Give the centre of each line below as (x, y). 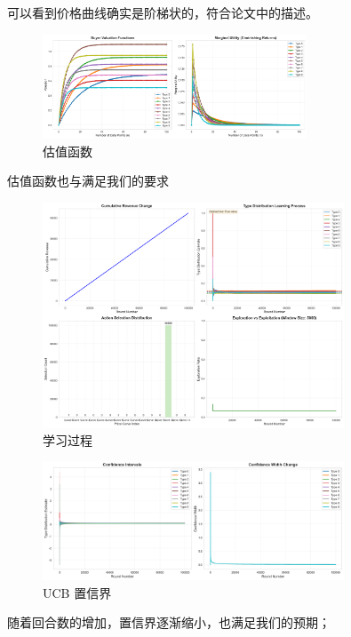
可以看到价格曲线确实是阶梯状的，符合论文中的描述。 (163, 12)
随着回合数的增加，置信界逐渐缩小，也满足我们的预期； (169, 622)
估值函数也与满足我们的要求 (88, 181)
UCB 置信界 (77, 592)
